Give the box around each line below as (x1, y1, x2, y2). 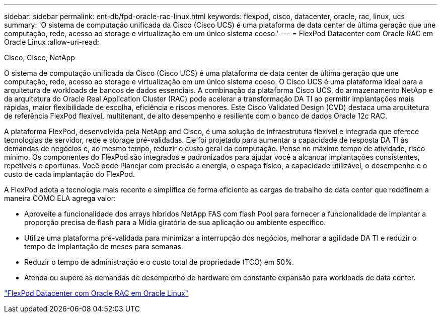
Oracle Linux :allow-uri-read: (4, 38, 99, 46)
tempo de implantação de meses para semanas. (24, 242, 183, 251)
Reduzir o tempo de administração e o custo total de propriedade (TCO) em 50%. (24, 258, 294, 266)
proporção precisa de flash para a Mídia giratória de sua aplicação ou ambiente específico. (24, 218, 326, 227)
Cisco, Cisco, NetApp (4, 53, 75, 62)
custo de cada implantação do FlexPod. (4, 170, 135, 178)
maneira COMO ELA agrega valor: (4, 194, 116, 202)
